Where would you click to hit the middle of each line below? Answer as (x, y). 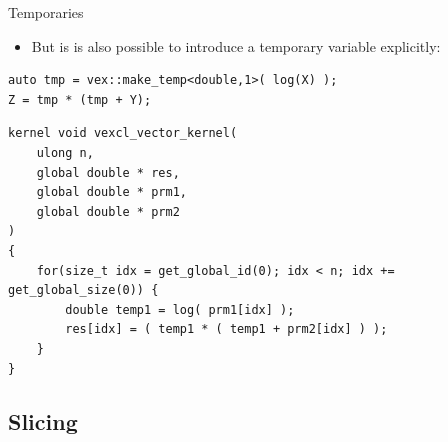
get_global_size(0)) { (83, 290)
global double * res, (108, 172)
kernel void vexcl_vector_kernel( (123, 133)
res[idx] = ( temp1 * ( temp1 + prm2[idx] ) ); (226, 329)
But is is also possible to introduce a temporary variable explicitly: (236, 45)
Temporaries (46, 12)
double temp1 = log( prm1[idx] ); (180, 309)
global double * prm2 (108, 211)
